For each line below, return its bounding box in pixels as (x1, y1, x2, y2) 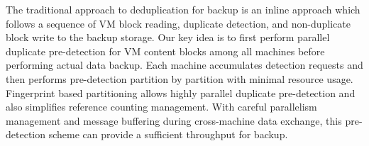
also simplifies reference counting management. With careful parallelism (6, 99, 317, 114)
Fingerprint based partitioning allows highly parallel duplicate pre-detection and (6, 85, 356, 100)
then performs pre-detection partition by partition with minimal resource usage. (6, 71, 353, 86)
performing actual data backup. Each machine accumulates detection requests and (6, 57, 363, 72)
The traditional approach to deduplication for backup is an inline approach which (6, 2, 360, 16)
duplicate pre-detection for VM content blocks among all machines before (6, 43, 325, 58)
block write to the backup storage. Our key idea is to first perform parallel (6, 30, 330, 45)
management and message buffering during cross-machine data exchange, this (6, 113, 342, 128)
